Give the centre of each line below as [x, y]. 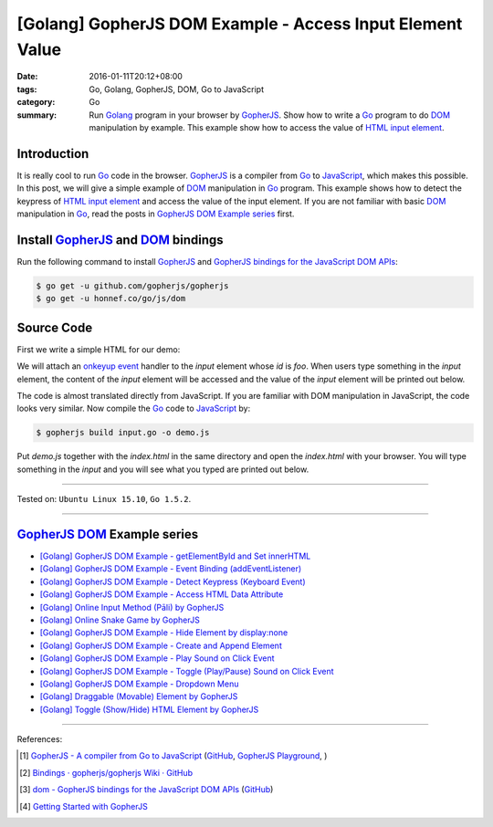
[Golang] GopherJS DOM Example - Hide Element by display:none [164, 633]
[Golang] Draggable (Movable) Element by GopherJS [139, 696]
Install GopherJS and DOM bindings [120, 240]
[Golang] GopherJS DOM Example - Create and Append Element [161, 645]
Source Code [55, 327]
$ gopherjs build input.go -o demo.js [123, 433]
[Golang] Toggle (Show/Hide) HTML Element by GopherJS [149, 709]
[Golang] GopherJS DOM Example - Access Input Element [240, 24]
